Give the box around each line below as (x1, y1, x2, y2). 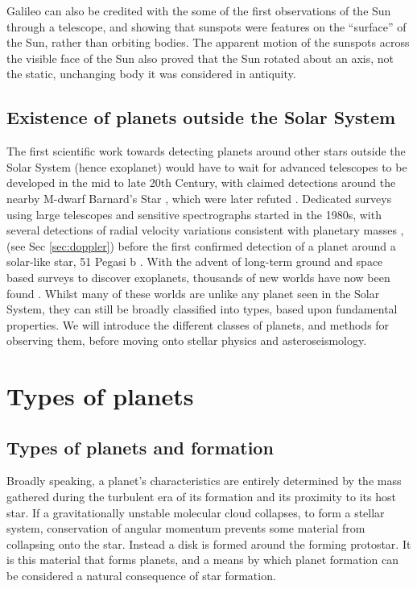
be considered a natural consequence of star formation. (6, 567, 276, 584)
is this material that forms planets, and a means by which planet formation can (6, 551, 399, 568)
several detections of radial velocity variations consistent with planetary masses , (6, 222, 404, 239)
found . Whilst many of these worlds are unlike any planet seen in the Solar (6, 284, 380, 301)
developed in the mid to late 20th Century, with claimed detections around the (6, 174, 396, 191)
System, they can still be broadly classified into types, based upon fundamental (6, 301, 398, 317)
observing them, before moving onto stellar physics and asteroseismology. (6, 332, 367, 349)
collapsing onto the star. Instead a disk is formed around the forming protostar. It (6, 535, 411, 552)
